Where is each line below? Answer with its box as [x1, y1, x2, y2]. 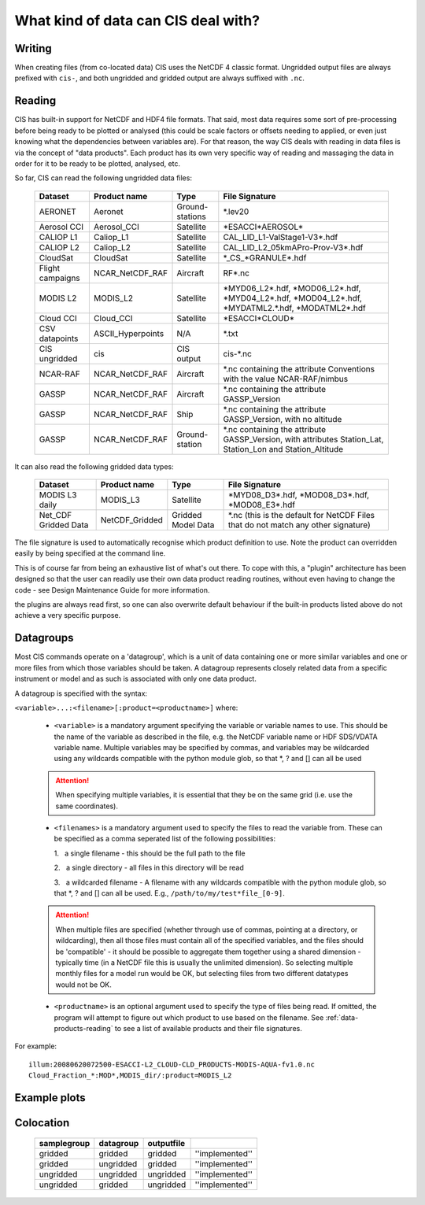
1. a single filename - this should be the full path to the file [54, 848, 246, 858]
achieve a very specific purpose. [14, 611, 121, 620]
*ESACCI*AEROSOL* [223, 221, 304, 232]
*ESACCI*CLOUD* [223, 312, 295, 323]
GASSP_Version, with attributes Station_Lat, [223, 434, 384, 445]
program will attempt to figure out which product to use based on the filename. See [54, 1012, 324, 1022]
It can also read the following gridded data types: [14, 461, 175, 471]
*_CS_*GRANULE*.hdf [223, 252, 307, 263]
